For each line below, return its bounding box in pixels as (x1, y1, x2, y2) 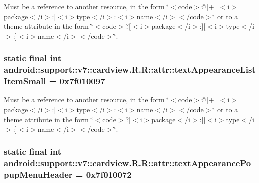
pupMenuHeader (4, 168, 73, 180)
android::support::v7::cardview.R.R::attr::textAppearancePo (4, 156, 251, 169)
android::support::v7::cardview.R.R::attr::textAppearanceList (4, 63, 256, 76)
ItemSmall (4, 75, 46, 87)
